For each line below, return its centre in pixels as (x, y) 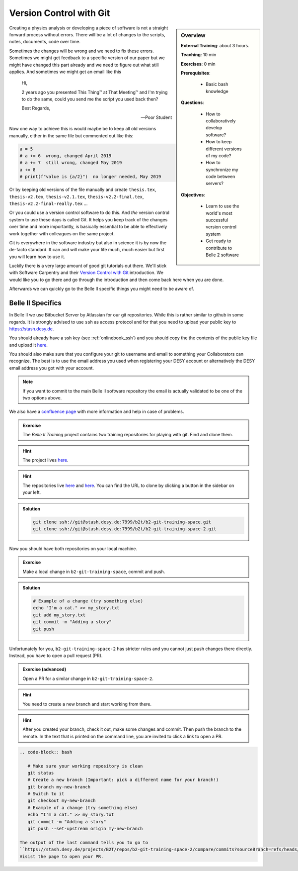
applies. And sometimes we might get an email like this (65, 72)
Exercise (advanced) (44, 670)
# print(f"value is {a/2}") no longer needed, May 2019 (90, 177)
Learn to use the (223, 206)
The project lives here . (46, 460)
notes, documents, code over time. (45, 42)
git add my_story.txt (59, 615)
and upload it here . (29, 345)
